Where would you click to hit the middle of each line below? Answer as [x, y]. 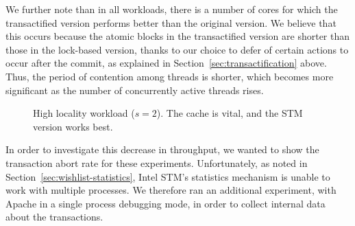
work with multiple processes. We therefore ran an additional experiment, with [171, 190]
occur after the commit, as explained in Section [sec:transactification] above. [166, 63]
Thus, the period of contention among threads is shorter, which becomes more [170, 76]
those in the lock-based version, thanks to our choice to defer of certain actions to [177, 49]
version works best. [73, 126]
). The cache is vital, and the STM [230, 113]
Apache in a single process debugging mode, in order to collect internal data [166, 203]
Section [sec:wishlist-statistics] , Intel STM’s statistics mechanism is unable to [168, 176]
